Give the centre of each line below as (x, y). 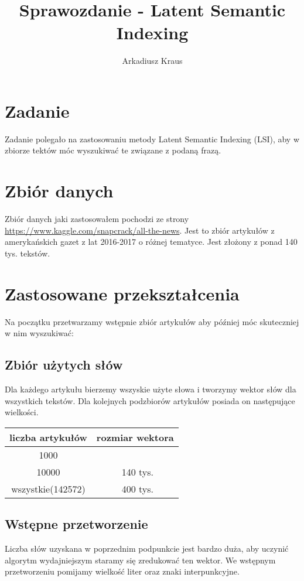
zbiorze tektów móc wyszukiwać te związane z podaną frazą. (113, 150)
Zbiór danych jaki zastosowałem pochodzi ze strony (97, 219)
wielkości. (22, 412)
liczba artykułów (48, 437)
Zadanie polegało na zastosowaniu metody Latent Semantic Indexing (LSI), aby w (152, 139)
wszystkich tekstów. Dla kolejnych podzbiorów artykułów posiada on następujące (150, 400)
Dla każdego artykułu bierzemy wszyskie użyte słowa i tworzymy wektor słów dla (151, 389)
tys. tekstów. (28, 253)
